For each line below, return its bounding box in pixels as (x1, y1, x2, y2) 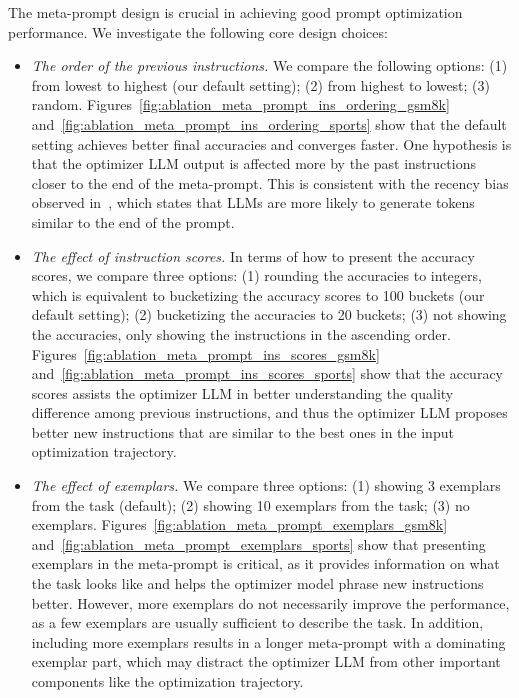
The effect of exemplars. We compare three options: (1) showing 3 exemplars (31, 475, 501, 496)
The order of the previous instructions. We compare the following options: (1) (31, 55, 508, 76)
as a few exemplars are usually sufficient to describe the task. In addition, (31, 612, 484, 633)
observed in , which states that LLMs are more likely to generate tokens (31, 192, 475, 213)
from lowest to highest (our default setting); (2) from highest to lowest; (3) (31, 74, 491, 95)
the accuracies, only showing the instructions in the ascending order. (31, 323, 451, 344)
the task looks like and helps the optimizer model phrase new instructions (31, 573, 484, 594)
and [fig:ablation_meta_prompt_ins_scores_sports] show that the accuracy (31, 363, 504, 384)
